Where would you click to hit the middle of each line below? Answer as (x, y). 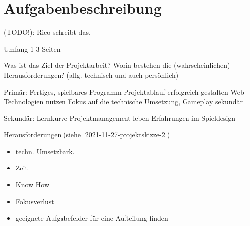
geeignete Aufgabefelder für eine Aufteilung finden (92, 218)
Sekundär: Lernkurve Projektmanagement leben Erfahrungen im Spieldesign (120, 118)
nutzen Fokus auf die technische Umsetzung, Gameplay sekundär (144, 101)
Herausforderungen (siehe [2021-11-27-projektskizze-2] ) (87, 135)
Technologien (24, 101)
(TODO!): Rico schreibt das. (47, 32)
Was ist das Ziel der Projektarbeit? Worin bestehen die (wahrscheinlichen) (117, 65)
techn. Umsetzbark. (45, 151)
